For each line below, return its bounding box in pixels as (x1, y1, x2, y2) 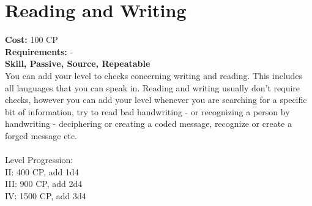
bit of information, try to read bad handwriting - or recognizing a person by (5, 105, 290, 118)
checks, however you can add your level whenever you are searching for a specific (5, 93, 307, 106)
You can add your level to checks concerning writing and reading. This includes (5, 69, 303, 82)
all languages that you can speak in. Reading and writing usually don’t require (5, 81, 300, 94)
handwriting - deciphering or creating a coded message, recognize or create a (5, 117, 292, 130)
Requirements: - (5, 45, 73, 58)
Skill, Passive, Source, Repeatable (5, 57, 150, 70)
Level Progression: (5, 153, 73, 166)
